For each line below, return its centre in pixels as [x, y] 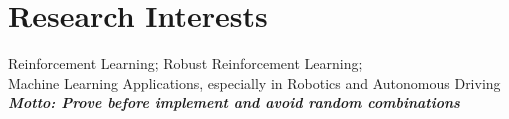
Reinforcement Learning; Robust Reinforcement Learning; [185, 63]
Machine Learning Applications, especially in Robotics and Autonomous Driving [254, 82]
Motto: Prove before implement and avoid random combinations [234, 102]
